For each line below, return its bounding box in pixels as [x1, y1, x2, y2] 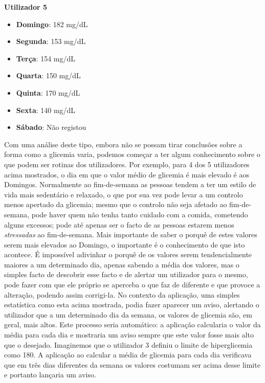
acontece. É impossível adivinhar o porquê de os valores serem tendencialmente [4, 249, 252, 260]
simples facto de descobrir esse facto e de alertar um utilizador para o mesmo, [4, 269, 248, 280]
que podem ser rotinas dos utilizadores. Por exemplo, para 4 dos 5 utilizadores [4, 159, 250, 169]
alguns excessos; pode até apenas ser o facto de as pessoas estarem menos [4, 219, 234, 230]
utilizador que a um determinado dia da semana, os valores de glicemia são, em [4, 309, 252, 320]
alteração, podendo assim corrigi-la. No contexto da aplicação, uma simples [4, 289, 240, 300]
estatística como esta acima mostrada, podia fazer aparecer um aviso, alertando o [4, 299, 259, 310]
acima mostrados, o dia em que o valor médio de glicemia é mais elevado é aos [4, 169, 249, 179]
